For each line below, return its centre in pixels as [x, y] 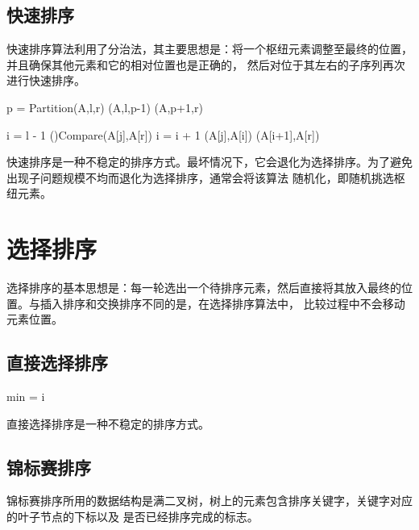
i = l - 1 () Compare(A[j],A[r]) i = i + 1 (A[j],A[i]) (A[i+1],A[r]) [163, 134]
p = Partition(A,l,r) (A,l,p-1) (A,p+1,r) [105, 107]
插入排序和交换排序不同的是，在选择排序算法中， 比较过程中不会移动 [222, 303]
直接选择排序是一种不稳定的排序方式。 [108, 423]
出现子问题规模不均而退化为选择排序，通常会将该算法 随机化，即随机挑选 [200, 177]
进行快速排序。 [46, 80]
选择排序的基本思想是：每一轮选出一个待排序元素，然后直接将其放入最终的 [204, 288]
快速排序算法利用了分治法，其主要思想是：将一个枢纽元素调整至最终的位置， [209, 49]
